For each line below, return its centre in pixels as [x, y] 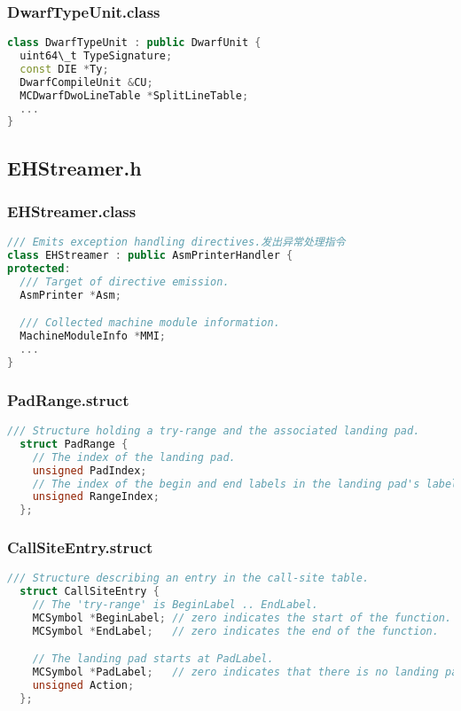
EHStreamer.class [72, 211]
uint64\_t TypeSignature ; [96, 56]
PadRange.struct [68, 399]
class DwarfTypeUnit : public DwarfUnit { [134, 43]
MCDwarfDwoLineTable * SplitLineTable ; [134, 95]
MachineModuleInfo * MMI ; [93, 336]
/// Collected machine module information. [150, 323]
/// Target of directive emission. [125, 281]
